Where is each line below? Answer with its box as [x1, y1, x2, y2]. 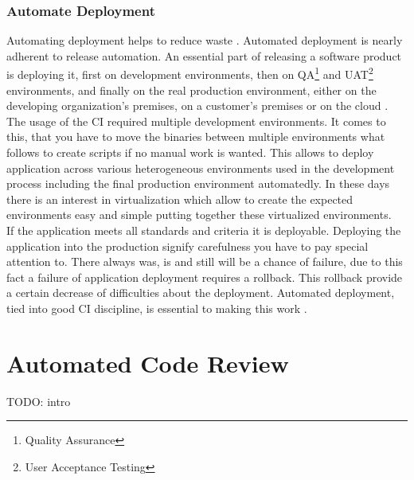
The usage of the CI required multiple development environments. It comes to [6, 112, 386, 129]
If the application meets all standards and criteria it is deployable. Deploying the [6, 222, 401, 238]
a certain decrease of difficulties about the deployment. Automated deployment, [6, 284, 395, 301]
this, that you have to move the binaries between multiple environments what [6, 128, 385, 145]
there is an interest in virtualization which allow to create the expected [6, 190, 353, 207]
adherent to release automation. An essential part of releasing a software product [6, 47, 402, 64]
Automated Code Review [6, 346, 289, 379]
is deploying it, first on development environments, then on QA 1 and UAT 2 [6, 64, 373, 83]
